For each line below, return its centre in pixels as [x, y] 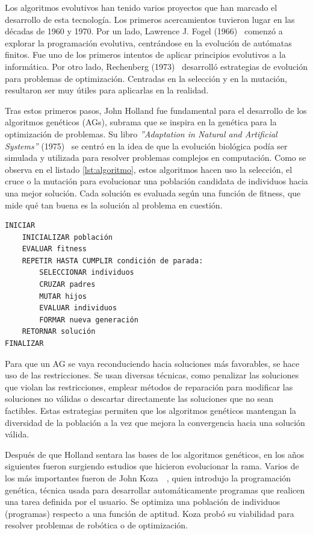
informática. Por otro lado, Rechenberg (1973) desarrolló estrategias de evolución [156, 66]
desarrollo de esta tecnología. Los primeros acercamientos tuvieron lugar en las [150, 19]
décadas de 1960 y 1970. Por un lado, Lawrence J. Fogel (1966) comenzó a [144, 31]
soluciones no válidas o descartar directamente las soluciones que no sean [139, 399]
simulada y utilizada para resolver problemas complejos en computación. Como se [156, 158]
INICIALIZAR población [67, 237]
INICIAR [20, 226]
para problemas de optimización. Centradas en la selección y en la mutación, [146, 78]
